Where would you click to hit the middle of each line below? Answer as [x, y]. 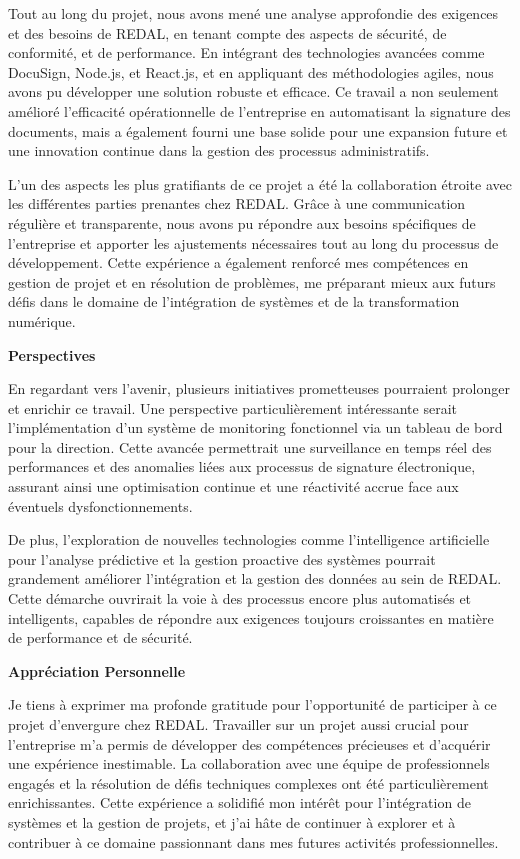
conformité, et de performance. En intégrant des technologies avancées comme [246, 52]
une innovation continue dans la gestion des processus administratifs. [219, 150]
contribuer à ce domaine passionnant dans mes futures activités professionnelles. [253, 841]
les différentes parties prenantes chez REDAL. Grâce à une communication [237, 203]
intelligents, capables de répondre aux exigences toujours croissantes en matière [251, 617]
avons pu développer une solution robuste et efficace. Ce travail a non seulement [253, 91]
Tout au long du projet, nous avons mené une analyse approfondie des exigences [253, 13]
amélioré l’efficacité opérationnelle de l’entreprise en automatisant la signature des [259, 110]
